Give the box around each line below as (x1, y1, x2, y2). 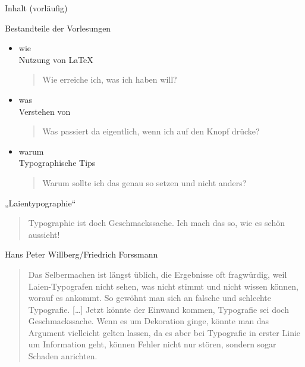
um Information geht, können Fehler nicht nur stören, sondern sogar (28, 338, 276, 350)
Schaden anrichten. (28, 350, 98, 362)
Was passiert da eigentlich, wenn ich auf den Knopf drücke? (42, 125, 260, 137)
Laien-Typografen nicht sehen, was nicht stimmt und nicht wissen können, (28, 280, 298, 292)
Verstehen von (18, 105, 71, 117)
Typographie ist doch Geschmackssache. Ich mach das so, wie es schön (28, 217, 285, 229)
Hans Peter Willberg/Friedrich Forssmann (5, 248, 158, 261)
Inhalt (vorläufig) (5, 2, 68, 14)
